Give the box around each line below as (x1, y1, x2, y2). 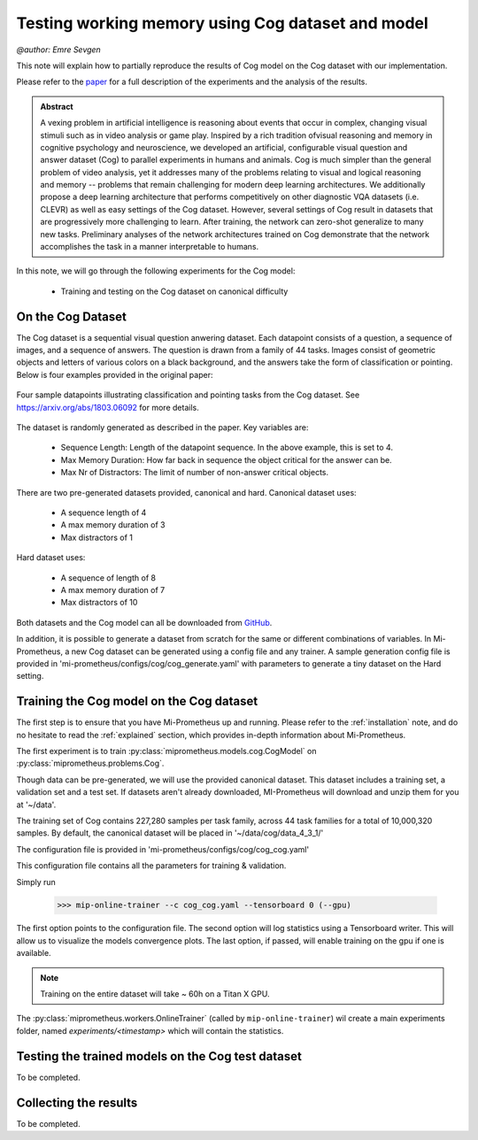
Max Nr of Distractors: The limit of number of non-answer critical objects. (60, 467, 329, 478)
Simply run (16, 876, 57, 887)
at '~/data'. (16, 799, 57, 810)
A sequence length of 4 (60, 507, 147, 518)
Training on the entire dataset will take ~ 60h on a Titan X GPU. (40, 989, 270, 999)
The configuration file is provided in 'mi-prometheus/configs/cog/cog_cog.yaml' (16, 843, 310, 854)
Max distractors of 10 (60, 597, 138, 608)
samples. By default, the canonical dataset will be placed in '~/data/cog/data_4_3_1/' (16, 828, 324, 838)
